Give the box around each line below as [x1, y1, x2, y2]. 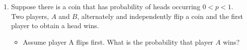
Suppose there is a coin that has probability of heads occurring [11, 1, 200, 11]
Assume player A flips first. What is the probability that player [23, 36, 214, 47]
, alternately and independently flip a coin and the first [77, 11, 243, 21]
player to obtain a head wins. [11, 20, 99, 31]
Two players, [11, 11, 49, 21]
